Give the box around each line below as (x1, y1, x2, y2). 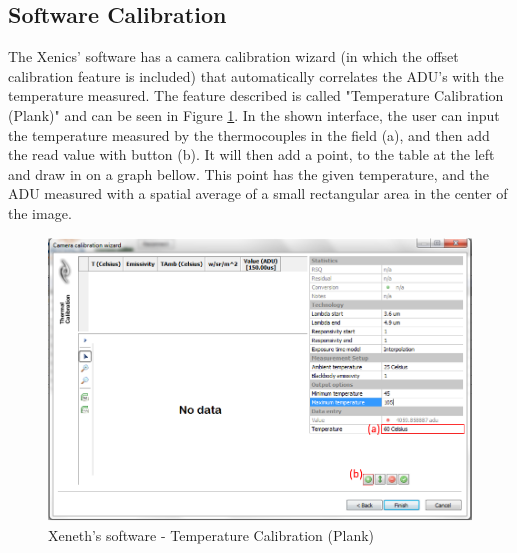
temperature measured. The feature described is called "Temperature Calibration (8, 85, 504, 106)
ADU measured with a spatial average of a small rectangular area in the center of (8, 183, 508, 204)
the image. (8, 202, 72, 223)
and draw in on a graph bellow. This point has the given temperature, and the (8, 163, 490, 184)
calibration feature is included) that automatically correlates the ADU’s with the (8, 65, 504, 86)
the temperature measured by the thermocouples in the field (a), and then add (8, 124, 490, 145)
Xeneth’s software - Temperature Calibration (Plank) (48, 524, 375, 545)
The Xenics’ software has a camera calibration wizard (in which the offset (8, 46, 459, 67)
